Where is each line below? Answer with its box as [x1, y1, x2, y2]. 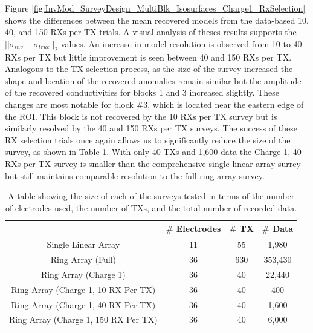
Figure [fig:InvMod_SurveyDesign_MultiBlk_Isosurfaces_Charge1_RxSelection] [5, 2, 306, 14]
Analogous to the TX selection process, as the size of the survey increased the [5, 62, 293, 75]
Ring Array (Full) [50, 252, 116, 265]
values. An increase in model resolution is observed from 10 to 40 [60, 37, 302, 50]
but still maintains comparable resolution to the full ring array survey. [5, 169, 265, 182]
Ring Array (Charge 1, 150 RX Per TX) [9, 313, 158, 326]
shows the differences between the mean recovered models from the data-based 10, [5, 13, 309, 26]
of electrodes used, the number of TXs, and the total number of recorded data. [5, 201, 297, 214]
